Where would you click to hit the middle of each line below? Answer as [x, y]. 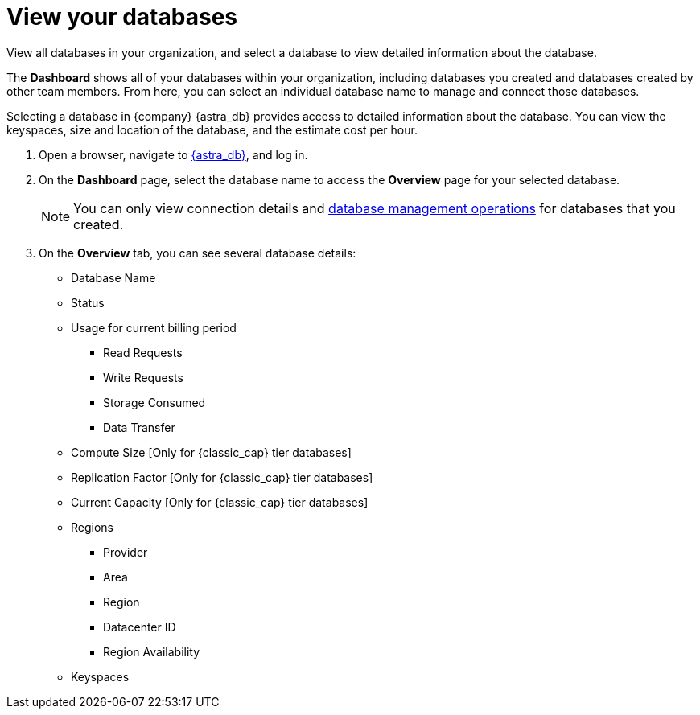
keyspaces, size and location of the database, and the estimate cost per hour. [212, 129]
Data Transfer [139, 427]
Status [88, 302]
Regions [92, 527]
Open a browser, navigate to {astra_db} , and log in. [173, 154]
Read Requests [143, 352]
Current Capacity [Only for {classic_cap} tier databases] [220, 502]
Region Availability [152, 651]
